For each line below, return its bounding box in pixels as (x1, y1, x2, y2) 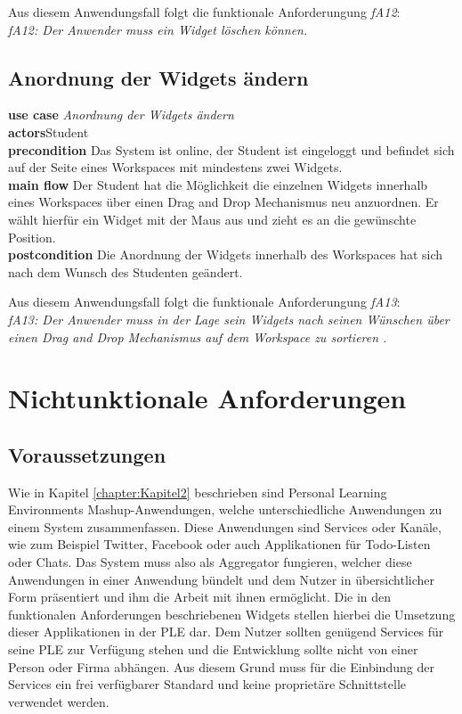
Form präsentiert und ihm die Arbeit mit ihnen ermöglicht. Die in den (8, 587, 392, 606)
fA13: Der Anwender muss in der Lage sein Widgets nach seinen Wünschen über (8, 309, 450, 328)
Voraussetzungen (8, 440, 166, 468)
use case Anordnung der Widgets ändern (8, 105, 234, 124)
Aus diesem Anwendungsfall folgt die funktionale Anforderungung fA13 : (8, 292, 401, 311)
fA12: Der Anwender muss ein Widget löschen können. (8, 20, 308, 38)
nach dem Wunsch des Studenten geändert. (8, 262, 243, 281)
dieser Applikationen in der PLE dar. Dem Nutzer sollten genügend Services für (8, 622, 444, 641)
